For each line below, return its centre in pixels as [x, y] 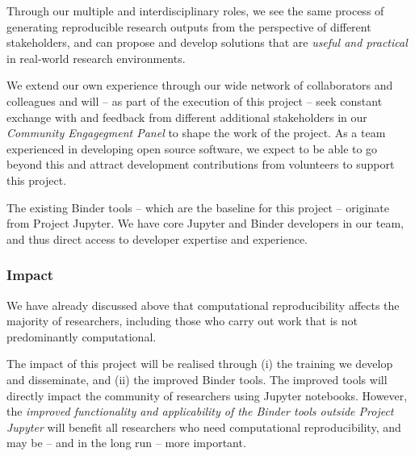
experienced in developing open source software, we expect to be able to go [192, 148]
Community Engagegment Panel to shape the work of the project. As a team [196, 133]
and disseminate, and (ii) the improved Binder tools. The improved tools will [197, 379]
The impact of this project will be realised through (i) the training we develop [200, 364]
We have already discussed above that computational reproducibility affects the [203, 305]
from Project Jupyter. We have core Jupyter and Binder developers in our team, [205, 223]
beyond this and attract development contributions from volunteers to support [201, 164]
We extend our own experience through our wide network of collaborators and [200, 85]
